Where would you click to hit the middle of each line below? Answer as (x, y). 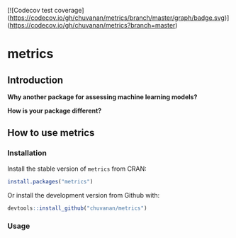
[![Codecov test (30, 10)
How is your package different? (55, 110)
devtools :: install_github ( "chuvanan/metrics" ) (77, 208)
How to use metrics (51, 133)
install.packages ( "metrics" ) (50, 181)
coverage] (69, 10)
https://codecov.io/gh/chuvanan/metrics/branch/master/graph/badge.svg (117, 18)
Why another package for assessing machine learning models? (102, 97)
